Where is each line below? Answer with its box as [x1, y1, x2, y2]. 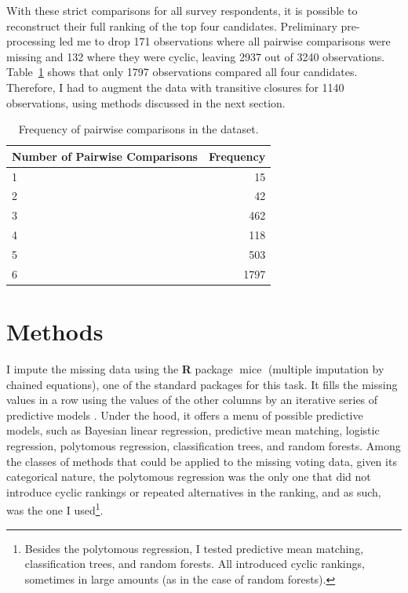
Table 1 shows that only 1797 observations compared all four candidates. [6, 64, 358, 80]
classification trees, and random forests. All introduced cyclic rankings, [24, 555, 365, 572]
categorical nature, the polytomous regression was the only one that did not [6, 468, 371, 485]
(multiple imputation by [268, 361, 384, 377]
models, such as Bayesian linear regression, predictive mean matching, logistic [6, 422, 380, 438]
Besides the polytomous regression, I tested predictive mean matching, [24, 540, 364, 556]
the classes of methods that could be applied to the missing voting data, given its [6, 453, 397, 469]
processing [6, 33, 56, 49]
